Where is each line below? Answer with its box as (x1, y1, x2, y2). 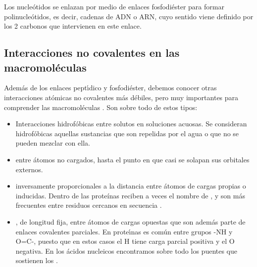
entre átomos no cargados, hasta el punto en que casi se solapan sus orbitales (15, 154, 250, 164)
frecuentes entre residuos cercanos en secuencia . (15, 200, 162, 210)
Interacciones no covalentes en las (4, 45, 180, 60)
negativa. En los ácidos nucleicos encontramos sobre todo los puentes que (15, 245, 238, 256)
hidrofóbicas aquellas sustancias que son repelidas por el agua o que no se (15, 128, 239, 138)
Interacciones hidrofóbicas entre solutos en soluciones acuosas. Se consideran (15, 118, 247, 129)
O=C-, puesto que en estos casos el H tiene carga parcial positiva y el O (15, 236, 235, 246)
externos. (15, 164, 43, 174)
